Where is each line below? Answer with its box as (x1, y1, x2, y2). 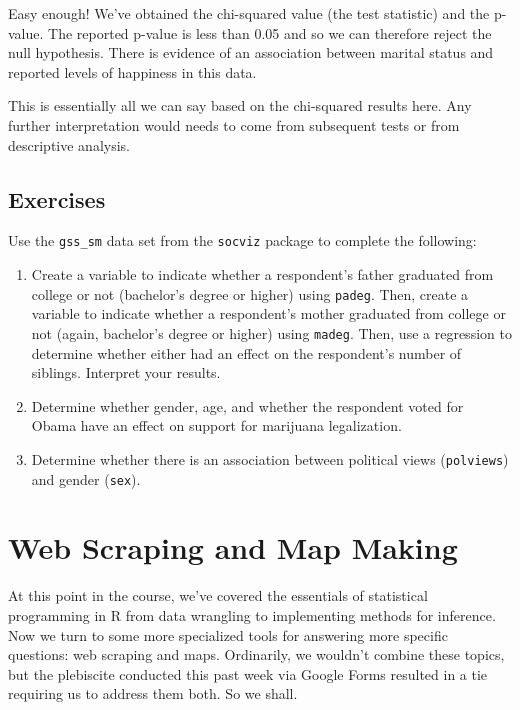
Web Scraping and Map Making (8, 527, 458, 568)
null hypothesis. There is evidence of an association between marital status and (8, 42, 494, 63)
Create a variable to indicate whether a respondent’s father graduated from (31, 264, 494, 285)
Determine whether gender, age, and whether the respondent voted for (31, 395, 464, 416)
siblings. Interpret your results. (31, 362, 221, 383)
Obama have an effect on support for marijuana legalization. (31, 415, 402, 436)
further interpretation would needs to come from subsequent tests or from (8, 114, 460, 135)
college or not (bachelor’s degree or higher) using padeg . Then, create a (31, 283, 469, 304)
